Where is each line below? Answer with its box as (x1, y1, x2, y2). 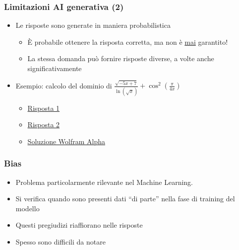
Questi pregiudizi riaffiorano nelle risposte (15, 220, 143, 230)
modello (15, 203, 40, 213)
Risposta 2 (27, 119, 60, 130)
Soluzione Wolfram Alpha (27, 136, 106, 146)
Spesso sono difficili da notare (15, 236, 106, 247)
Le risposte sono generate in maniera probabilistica (15, 20, 171, 30)
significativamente (27, 63, 82, 73)
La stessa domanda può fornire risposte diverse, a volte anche (27, 53, 214, 64)
